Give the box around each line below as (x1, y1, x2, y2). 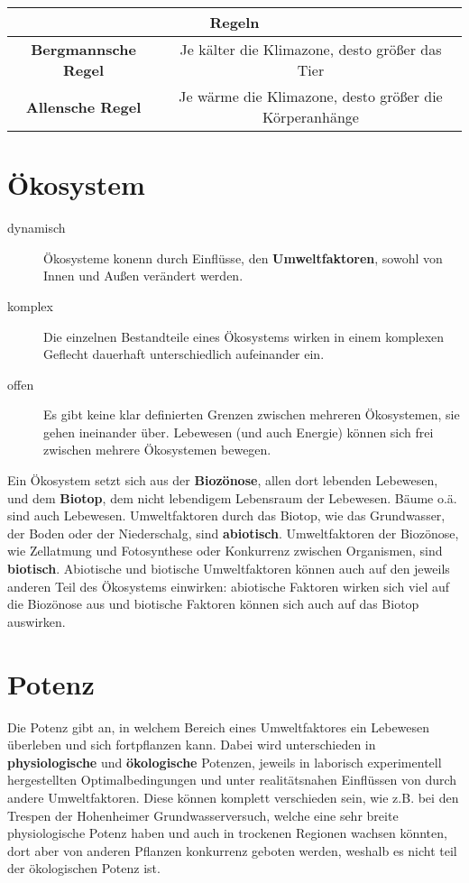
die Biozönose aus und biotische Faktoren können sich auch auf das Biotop (7, 594, 419, 613)
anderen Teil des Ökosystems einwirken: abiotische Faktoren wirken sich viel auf (7, 576, 450, 595)
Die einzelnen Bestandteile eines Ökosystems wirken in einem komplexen (43, 327, 445, 345)
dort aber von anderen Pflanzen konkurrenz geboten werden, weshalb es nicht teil (7, 841, 457, 860)
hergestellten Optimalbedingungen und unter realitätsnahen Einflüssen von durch (7, 770, 457, 789)
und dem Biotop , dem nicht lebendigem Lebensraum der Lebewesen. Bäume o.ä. (7, 488, 457, 507)
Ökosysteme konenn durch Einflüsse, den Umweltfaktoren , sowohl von (43, 248, 443, 267)
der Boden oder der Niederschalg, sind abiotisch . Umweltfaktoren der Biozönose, (7, 523, 459, 542)
